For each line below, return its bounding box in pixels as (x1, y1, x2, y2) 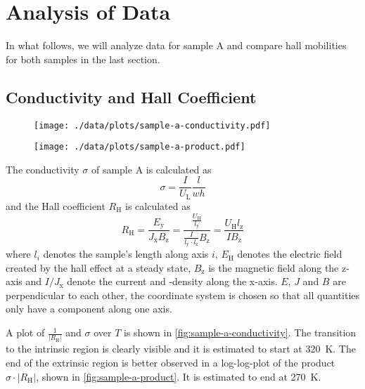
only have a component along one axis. (6, 301, 172, 316)
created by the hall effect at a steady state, (6, 260, 191, 275)
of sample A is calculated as (91, 161, 212, 176)
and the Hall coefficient (6, 198, 105, 213)
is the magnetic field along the (208, 260, 339, 275)
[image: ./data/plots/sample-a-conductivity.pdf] (34, 120, 271, 131)
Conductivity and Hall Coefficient (6, 86, 257, 107)
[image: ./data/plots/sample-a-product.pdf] (34, 142, 245, 152)
